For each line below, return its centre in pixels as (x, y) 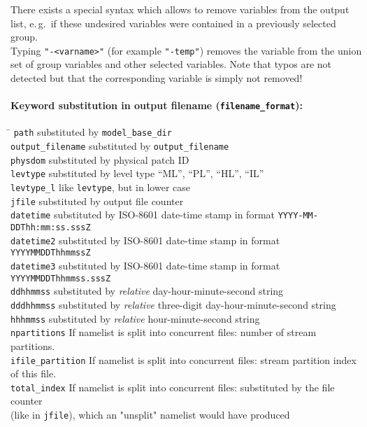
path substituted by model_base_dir (93, 132)
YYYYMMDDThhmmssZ (51, 253)
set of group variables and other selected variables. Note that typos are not (171, 64)
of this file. (34, 373)
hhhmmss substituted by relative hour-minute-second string (135, 318)
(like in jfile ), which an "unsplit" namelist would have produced (150, 415)
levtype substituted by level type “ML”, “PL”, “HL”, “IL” (137, 173)
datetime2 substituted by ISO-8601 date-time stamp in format (145, 240)
